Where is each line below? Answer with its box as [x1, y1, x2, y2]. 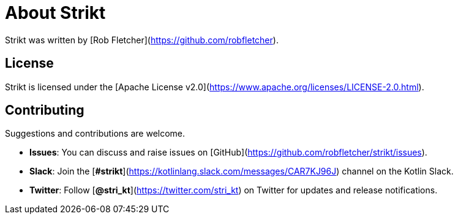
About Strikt [5, 2, 106, 23]
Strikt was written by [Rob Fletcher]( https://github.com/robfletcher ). [5, 34, 279, 45]
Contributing [5, 102, 84, 118]
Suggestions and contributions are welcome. [5, 128, 186, 139]
